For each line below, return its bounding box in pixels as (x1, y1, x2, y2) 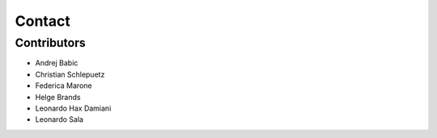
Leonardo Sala (35, 115, 84, 124)
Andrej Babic (35, 58, 78, 68)
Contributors (15, 36, 87, 50)
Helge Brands (35, 92, 81, 102)
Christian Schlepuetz (35, 69, 105, 79)
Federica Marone (35, 81, 92, 90)
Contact (15, 12, 70, 30)
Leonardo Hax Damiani (35, 103, 112, 113)
